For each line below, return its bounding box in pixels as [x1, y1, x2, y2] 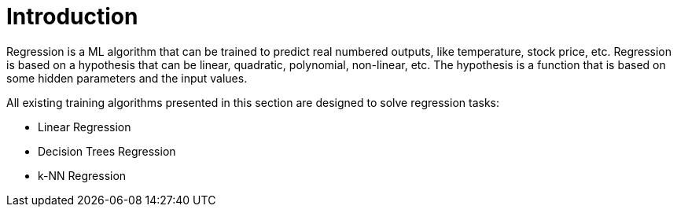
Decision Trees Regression [38, 144, 176, 158]
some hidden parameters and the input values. [6, 71, 248, 85]
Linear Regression [38, 119, 131, 134]
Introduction [6, 3, 138, 30]
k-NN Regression [38, 168, 127, 182]
